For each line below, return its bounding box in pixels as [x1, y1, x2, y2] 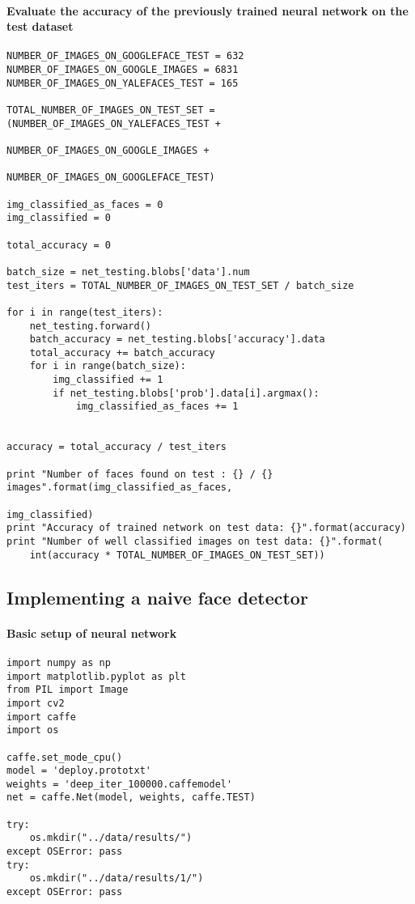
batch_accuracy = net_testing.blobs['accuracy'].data [29, 333, 325, 346]
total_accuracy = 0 [6, 239, 111, 251]
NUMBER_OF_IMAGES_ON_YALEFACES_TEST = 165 [6, 77, 239, 89]
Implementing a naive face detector [6, 584, 308, 609]
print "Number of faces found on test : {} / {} [6, 468, 273, 480]
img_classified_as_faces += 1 [75, 401, 239, 413]
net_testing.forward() [29, 320, 151, 332]
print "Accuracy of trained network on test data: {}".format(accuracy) [6, 522, 406, 534]
